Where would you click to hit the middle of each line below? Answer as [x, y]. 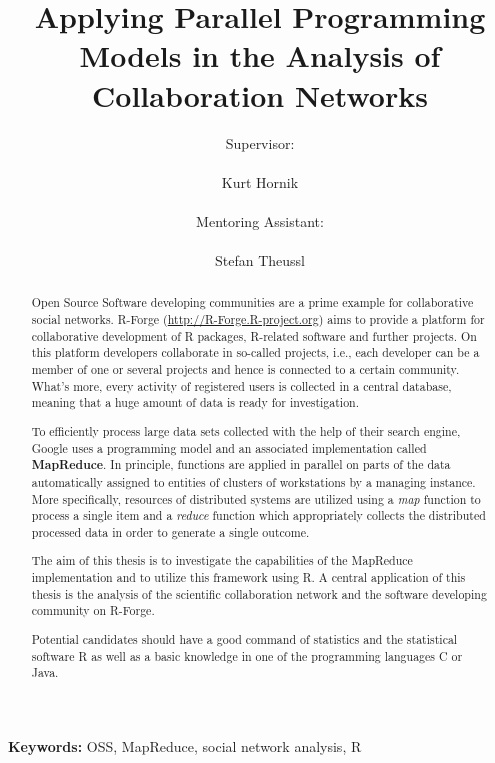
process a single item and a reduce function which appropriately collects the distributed [258, 515]
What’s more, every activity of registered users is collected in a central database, [241, 385]
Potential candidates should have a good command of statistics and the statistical [244, 638]
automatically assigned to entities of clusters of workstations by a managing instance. [253, 481]
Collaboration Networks [260, 94]
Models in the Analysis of [260, 55]
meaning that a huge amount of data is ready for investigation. [195, 402]
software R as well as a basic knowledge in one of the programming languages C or [247, 655]
